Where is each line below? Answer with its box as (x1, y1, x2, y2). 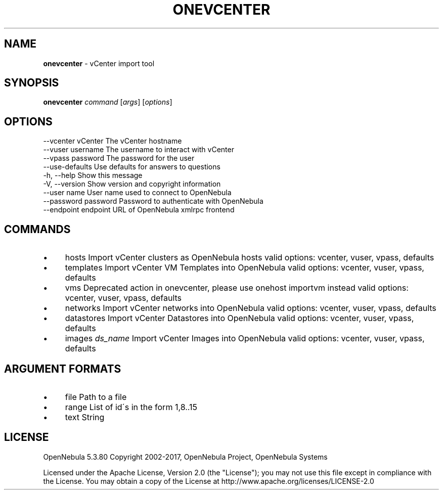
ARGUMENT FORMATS (4, 362, 121, 375)
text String (65, 412, 105, 422)
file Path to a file (65, 391, 127, 402)
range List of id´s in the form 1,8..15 (65, 401, 198, 412)
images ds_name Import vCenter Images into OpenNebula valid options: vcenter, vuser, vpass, (65, 333, 425, 344)
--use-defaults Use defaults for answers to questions (43, 162, 220, 171)
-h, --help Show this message (43, 171, 143, 180)
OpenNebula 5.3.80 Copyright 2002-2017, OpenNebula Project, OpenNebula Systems (43, 452, 328, 461)
